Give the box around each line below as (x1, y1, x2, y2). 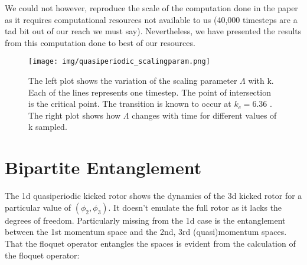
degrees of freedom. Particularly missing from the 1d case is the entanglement (5, 214, 286, 226)
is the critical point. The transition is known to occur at (28, 97, 231, 110)
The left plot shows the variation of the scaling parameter (28, 74, 237, 87)
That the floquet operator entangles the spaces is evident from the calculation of (5, 237, 296, 249)
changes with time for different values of (132, 109, 277, 121)
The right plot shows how (28, 109, 121, 121)
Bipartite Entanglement (5, 155, 202, 179)
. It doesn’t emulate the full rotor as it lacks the (108, 201, 282, 213)
